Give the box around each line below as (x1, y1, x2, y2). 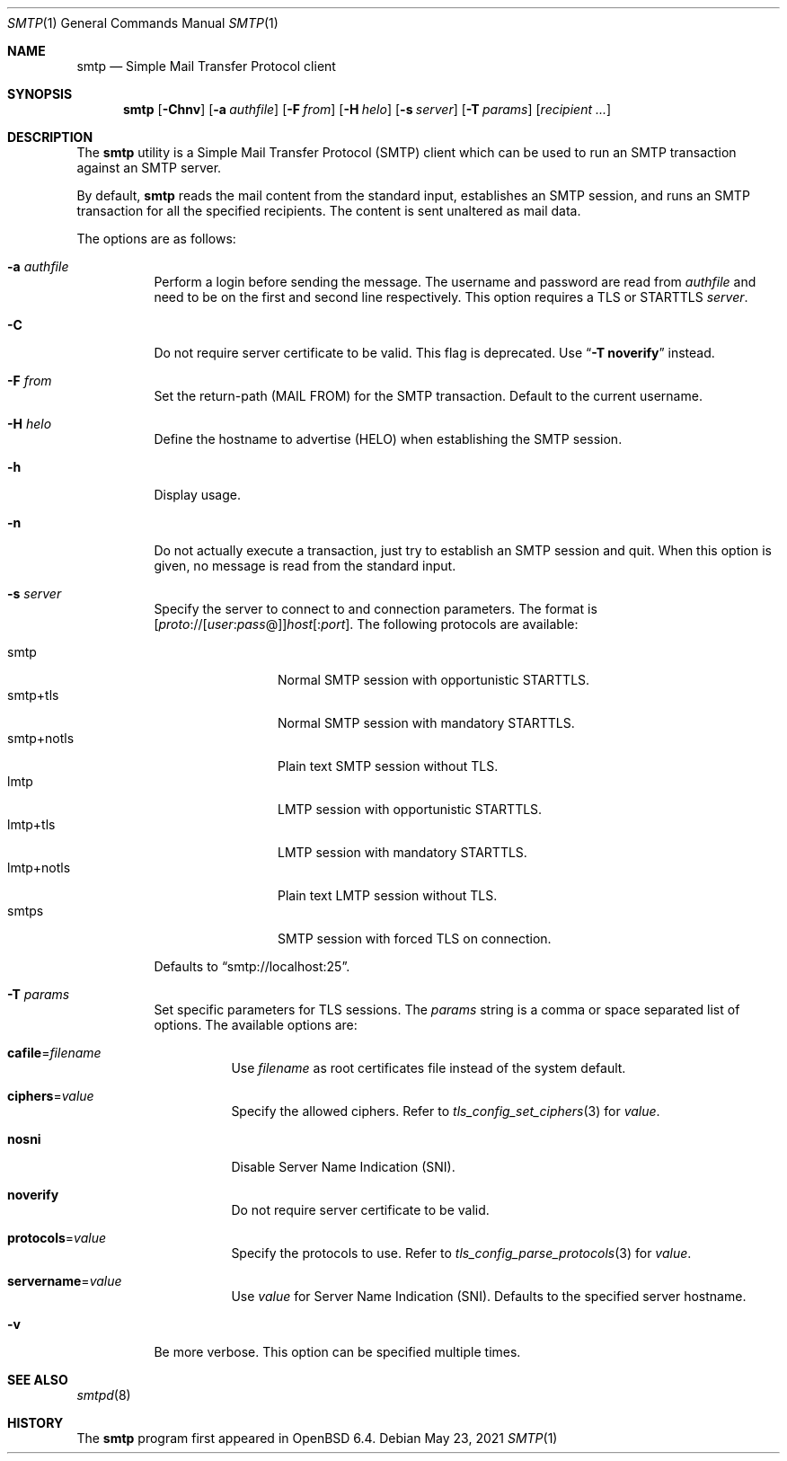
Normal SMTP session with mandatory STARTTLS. (278, 715, 575, 730)
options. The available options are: (154, 1017, 358, 1032)
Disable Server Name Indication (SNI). (231, 1159, 455, 1174)
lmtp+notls (7, 860, 71, 875)
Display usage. (154, 487, 242, 502)
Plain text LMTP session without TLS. (278, 888, 498, 903)
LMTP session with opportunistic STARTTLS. (278, 801, 543, 817)
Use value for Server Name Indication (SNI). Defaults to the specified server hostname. (231, 1288, 747, 1304)
